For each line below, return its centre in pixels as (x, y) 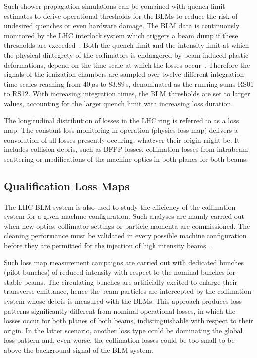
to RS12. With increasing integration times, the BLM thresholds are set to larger (127, 94)
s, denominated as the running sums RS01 (189, 84)
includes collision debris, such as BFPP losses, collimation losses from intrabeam (126, 149)
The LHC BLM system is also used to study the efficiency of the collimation (120, 206)
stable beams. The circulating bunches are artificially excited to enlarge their (121, 281)
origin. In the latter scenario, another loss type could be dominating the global (123, 330)
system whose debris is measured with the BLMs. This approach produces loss (123, 301)
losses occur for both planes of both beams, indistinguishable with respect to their (128, 321)
